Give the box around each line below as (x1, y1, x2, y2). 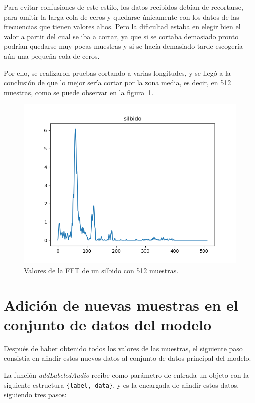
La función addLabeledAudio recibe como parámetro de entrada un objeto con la (4, 370, 249, 380)
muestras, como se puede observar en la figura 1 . (4, 87, 154, 97)
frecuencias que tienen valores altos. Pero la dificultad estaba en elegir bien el (4, 21, 241, 32)
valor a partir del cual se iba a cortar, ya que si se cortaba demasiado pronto (4, 31, 239, 41)
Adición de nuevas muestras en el (4, 294, 238, 315)
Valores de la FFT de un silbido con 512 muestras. (24, 265, 179, 275)
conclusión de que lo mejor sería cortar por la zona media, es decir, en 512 (4, 77, 231, 88)
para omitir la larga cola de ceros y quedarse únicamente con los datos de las (4, 11, 239, 22)
